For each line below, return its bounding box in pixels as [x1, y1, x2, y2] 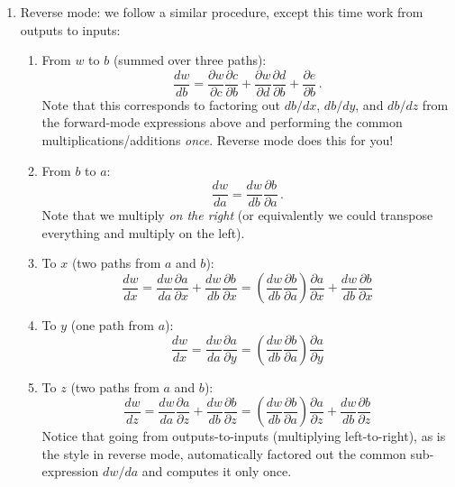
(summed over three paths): [113, 51, 267, 69]
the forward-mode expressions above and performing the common [41, 113, 403, 132]
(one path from [70, 316, 154, 335]
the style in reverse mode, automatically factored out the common [41, 444, 406, 463]
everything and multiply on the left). [41, 223, 245, 242]
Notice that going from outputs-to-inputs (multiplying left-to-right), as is [41, 427, 446, 446]
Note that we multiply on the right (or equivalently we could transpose [41, 206, 433, 225]
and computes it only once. [141, 462, 292, 481]
